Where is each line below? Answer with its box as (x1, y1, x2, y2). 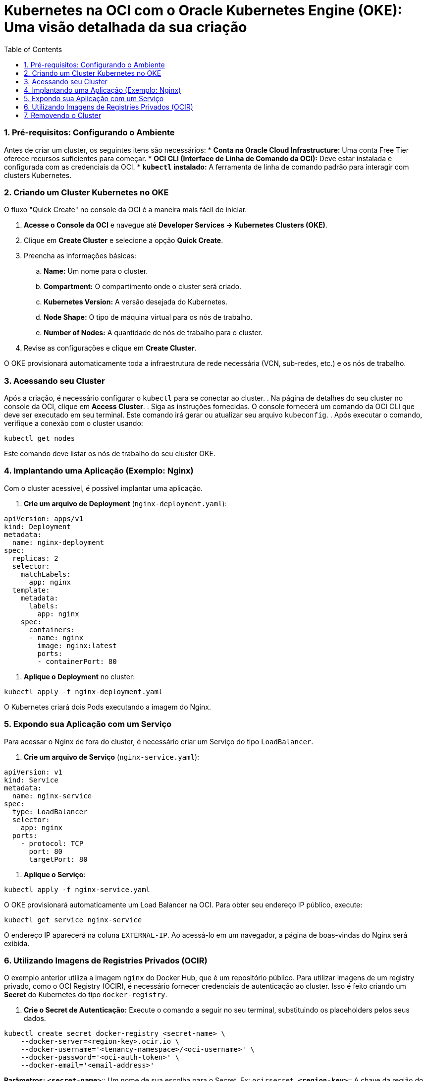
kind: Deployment (4, 522, 71, 531)
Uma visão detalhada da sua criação (4, 19, 247, 36)
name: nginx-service (12, 791, 92, 800)
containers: (29, 625, 75, 634)
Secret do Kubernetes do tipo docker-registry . (4, 990, 167, 999)
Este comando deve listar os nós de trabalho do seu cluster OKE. (4, 449, 215, 458)
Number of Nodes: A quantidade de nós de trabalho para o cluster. (44, 328, 263, 337)
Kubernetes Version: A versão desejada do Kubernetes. (44, 298, 227, 306)
